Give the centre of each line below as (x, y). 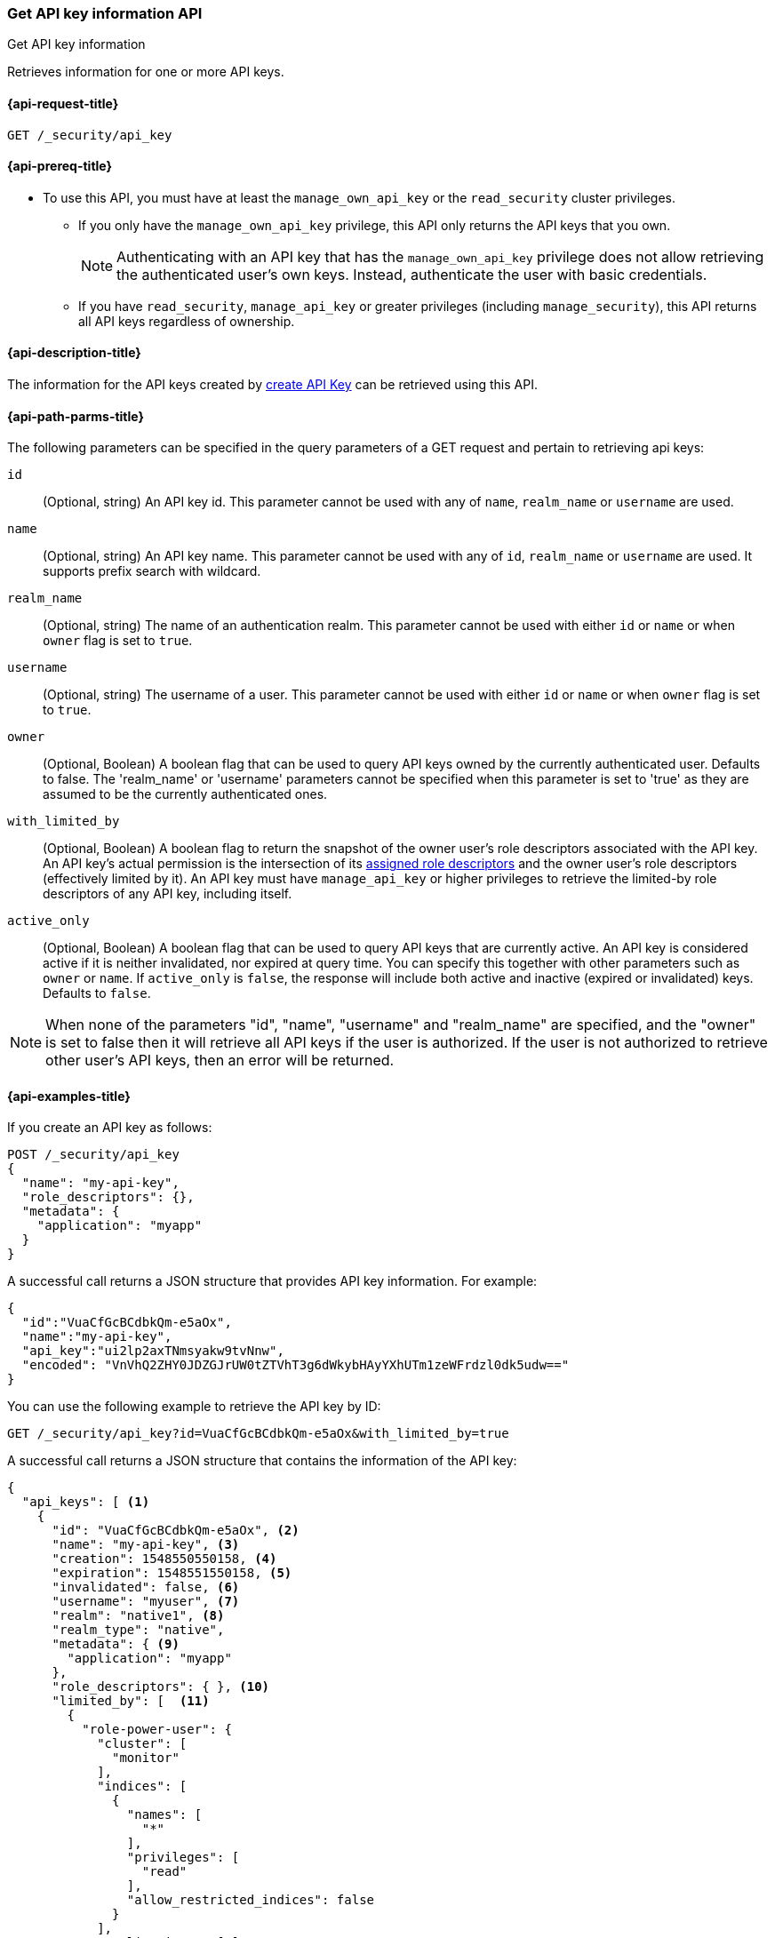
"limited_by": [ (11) (131, 1701)
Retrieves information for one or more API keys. (146, 72)
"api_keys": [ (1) (86, 1502)
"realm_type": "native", (138, 1630)
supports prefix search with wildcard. (152, 571)
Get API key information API (105, 13)
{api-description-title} (74, 353)
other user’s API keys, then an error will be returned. (220, 1061)
